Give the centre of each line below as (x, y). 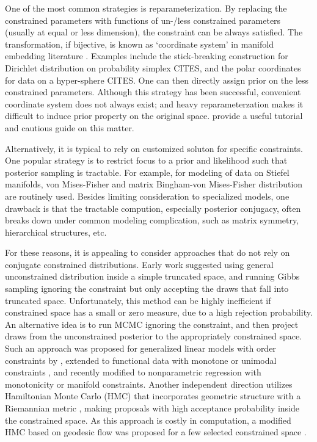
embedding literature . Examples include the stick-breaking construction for (147, 56)
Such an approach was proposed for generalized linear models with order (140, 348)
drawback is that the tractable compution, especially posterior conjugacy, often (153, 208)
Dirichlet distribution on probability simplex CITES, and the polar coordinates (153, 67)
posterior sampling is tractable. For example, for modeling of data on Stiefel (147, 172)
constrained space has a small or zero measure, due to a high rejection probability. (159, 312)
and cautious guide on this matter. (70, 127)
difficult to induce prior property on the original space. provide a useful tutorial (154, 116)
